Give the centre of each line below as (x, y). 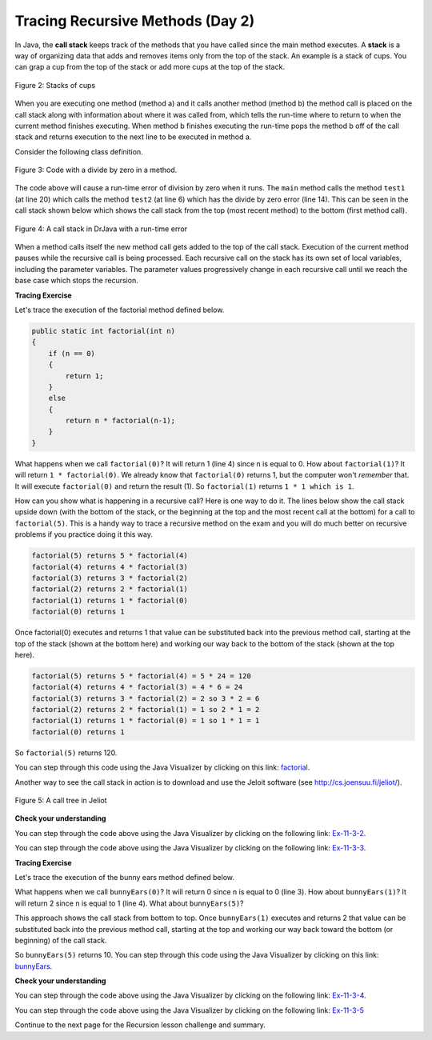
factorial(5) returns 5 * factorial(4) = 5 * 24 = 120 (141, 676)
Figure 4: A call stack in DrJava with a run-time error (101, 229)
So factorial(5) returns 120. (66, 753)
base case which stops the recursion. (77, 281)
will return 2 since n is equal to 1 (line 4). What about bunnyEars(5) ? (129, 903)
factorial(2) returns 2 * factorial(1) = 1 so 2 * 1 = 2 (146, 710)
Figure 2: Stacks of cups (55, 85)
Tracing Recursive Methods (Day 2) (135, 21)
